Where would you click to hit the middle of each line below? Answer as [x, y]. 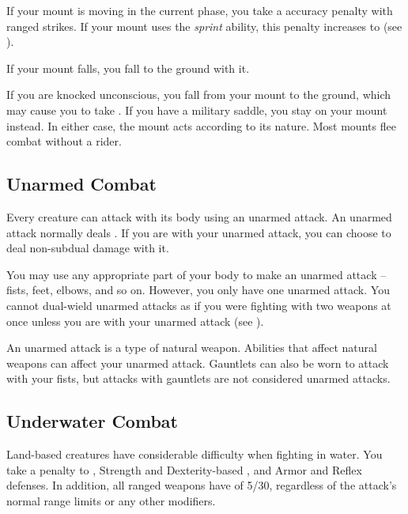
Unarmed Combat [81, 184]
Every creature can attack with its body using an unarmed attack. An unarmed [199, 216]
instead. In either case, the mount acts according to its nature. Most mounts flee [201, 125]
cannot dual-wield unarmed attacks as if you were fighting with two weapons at [199, 305]
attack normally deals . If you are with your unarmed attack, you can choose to [199, 232]
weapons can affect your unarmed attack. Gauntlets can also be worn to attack [198, 363]
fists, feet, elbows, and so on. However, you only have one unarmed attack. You [198, 290]
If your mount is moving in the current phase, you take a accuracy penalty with [200, 10]
